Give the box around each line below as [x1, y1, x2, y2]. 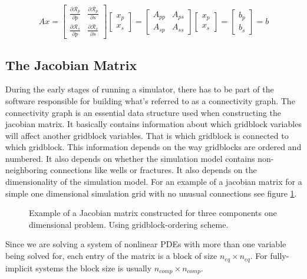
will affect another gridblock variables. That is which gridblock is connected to [5, 129, 289, 141]
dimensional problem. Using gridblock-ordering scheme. [29, 218, 229, 230]
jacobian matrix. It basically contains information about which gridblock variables [5, 118, 302, 130]
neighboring [5, 164, 48, 176]
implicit [5, 261, 33, 274]
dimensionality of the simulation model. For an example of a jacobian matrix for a [5, 175, 302, 188]
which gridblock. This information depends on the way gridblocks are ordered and [5, 141, 302, 153]
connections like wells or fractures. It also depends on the [50, 164, 257, 176]
